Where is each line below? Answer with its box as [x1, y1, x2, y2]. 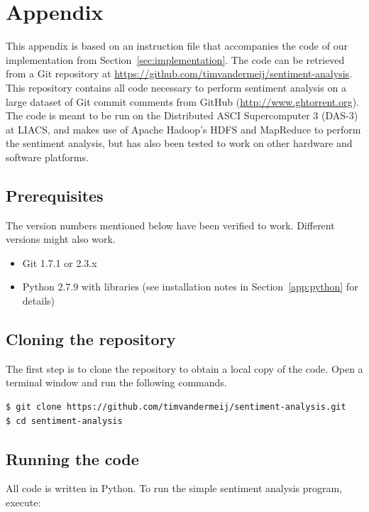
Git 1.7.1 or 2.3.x [22, 255, 97, 270]
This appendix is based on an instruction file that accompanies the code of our [6, 38, 348, 53]
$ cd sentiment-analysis [6, 415, 123, 426]
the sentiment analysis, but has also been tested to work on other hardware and [6, 136, 353, 151]
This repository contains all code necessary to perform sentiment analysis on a [6, 80, 346, 94]
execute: [6, 495, 41, 510]
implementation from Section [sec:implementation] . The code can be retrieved [6, 52, 345, 67]
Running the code [6, 447, 139, 469]
